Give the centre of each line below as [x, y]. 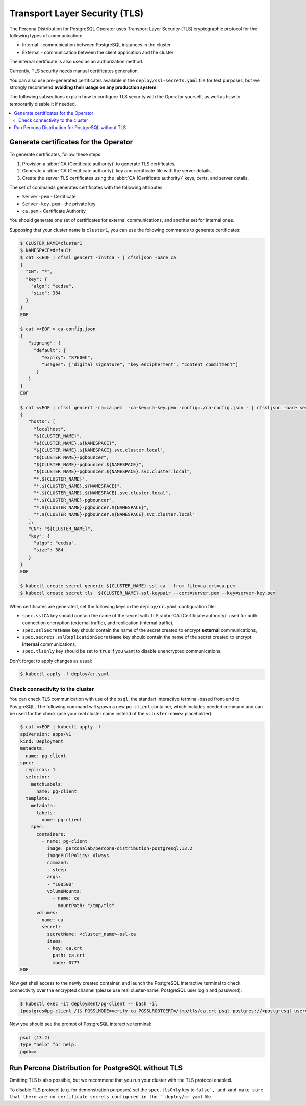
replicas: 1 [41, 770]
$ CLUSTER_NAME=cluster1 [51, 243]
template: [38, 798]
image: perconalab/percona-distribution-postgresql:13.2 [120, 848]
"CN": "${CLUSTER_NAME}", [61, 529]
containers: [51, 834]
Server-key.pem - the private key [59, 204]
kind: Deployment [42, 741]
